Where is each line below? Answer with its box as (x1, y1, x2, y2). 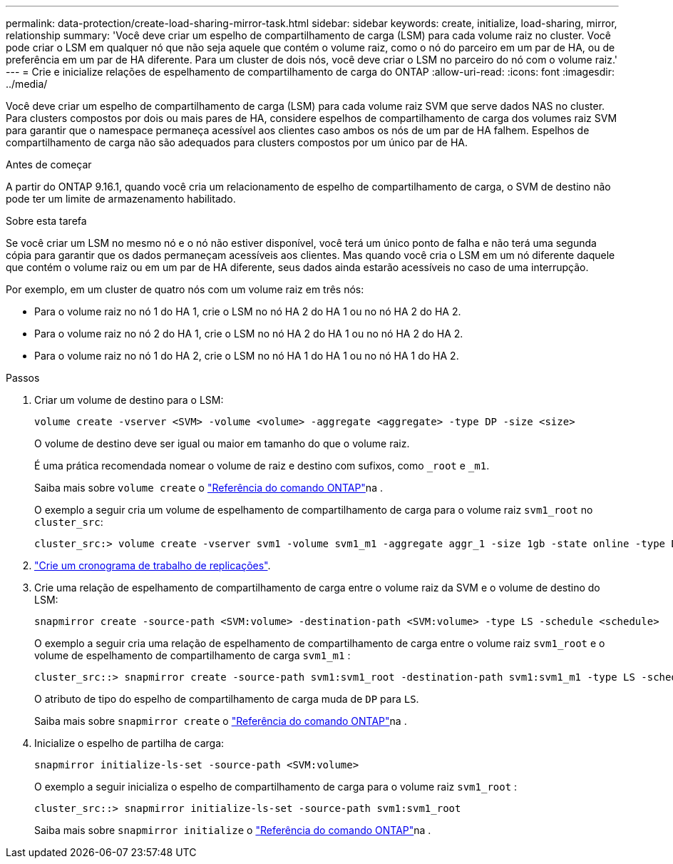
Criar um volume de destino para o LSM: (34, 394, 224, 406)
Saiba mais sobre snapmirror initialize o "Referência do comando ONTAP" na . (34, 824, 431, 836)
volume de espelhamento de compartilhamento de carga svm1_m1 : (34, 649, 351, 661)
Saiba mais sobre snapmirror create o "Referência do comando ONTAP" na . (34, 715, 407, 727)
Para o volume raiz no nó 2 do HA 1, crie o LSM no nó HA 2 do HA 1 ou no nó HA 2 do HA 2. (34, 327, 463, 340)
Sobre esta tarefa (6, 215, 87, 227)
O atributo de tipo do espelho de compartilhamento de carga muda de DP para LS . (34, 693, 419, 705)
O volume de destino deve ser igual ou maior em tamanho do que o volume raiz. (34, 437, 410, 449)
